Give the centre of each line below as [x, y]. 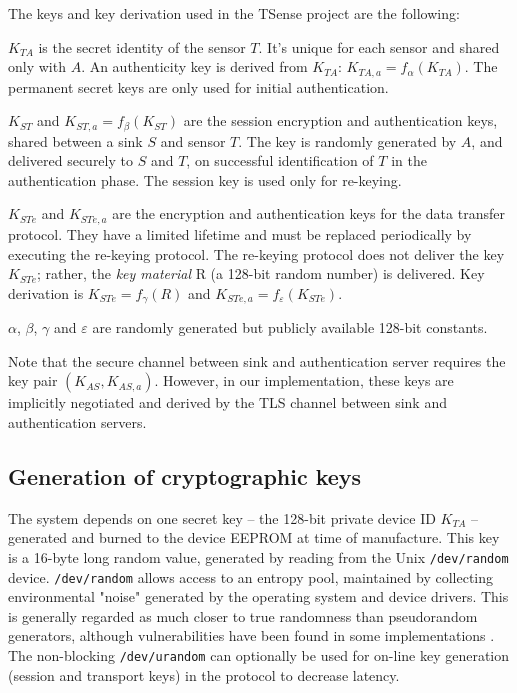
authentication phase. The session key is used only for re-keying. [205, 179]
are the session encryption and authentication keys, [340, 120]
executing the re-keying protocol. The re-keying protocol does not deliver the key [256, 253]
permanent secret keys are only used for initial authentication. [198, 86]
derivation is [46, 292]
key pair [33, 380]
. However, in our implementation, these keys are [304, 380]
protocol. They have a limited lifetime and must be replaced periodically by [240, 233]
